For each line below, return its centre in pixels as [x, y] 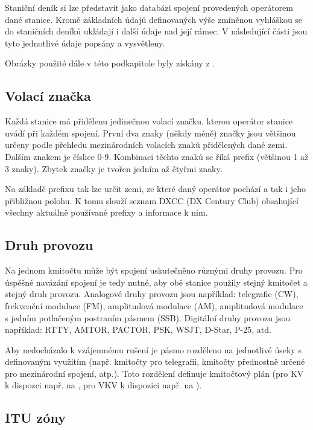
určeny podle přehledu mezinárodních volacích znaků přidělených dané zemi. [146, 145]
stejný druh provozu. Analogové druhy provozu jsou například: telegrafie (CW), [152, 294]
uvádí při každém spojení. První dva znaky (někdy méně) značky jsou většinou [150, 133]
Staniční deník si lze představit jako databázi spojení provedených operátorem [149, 7]
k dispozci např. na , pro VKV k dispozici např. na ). [103, 385]
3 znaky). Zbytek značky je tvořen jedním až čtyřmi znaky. [114, 168]
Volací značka [48, 96]
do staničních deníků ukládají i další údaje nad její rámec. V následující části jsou [156, 31]
